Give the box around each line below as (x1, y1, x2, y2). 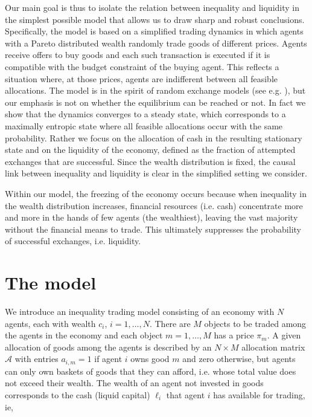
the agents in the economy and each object (5, 329, 163, 341)
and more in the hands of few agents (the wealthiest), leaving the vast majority (5, 211, 298, 224)
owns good (130, 352, 170, 365)
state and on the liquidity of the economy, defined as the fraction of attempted (5, 143, 296, 156)
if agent (94, 352, 123, 365)
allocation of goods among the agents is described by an (5, 340, 212, 353)
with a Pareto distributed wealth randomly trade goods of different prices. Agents (5, 36, 307, 49)
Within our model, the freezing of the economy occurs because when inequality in (5, 187, 307, 199)
